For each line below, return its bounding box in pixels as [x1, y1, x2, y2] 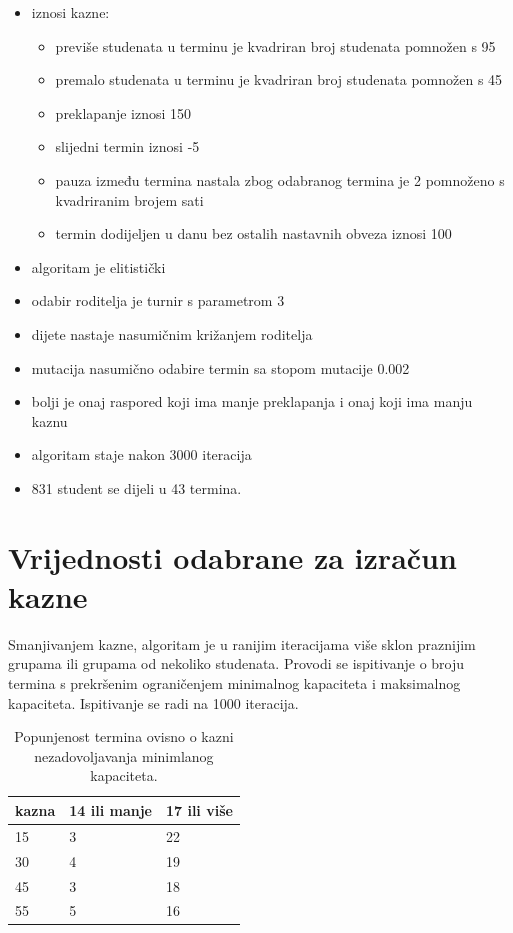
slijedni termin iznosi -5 [55, 136, 200, 157]
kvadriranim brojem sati [55, 189, 204, 210]
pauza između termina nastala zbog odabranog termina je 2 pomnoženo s [55, 169, 505, 190]
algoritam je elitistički [31, 256, 166, 277]
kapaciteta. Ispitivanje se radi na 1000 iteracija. [8, 692, 299, 713]
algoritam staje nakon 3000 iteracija [31, 444, 252, 465]
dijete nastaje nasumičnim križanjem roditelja [31, 323, 313, 344]
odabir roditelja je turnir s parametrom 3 [31, 290, 285, 311]
